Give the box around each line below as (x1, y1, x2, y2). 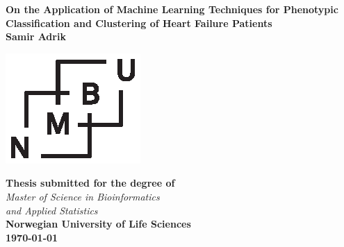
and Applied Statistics (6, 203, 98, 217)
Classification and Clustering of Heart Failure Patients (6, 15, 272, 30)
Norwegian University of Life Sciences (6, 216, 191, 231)
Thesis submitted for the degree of (6, 176, 175, 190)
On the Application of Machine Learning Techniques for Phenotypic (6, 2, 338, 16)
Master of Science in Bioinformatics (6, 189, 160, 203)
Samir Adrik (6, 29, 66, 44)
